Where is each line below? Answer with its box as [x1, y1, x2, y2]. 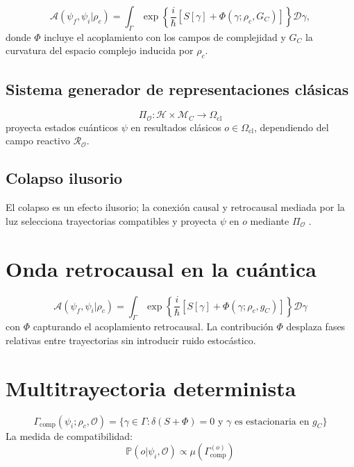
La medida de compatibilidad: [6, 428, 133, 443]
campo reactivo [6, 133, 70, 148]
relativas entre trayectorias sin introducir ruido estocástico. [6, 332, 256, 347]
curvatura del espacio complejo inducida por [6, 43, 194, 58]
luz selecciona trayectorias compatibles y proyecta [6, 213, 217, 228]
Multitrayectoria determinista [6, 373, 296, 402]
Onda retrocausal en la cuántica [6, 254, 317, 282]
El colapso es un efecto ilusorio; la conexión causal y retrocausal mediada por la [6, 200, 345, 214]
